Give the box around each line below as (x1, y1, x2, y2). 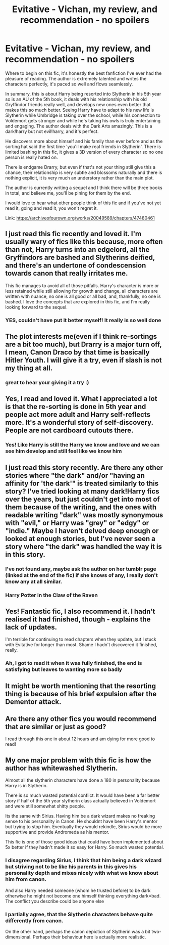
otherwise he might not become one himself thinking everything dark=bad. (5, 892, 161, 898)
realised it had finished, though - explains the (5, 615, 151, 623)
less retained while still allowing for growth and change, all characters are (5, 288, 158, 294)
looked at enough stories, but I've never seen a (5, 534, 155, 543)
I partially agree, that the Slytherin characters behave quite (5, 911, 153, 918)
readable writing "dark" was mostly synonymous (5, 511, 163, 519)
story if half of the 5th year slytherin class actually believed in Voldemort (5, 798, 156, 804)
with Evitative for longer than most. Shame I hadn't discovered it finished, (5, 642, 157, 648)
